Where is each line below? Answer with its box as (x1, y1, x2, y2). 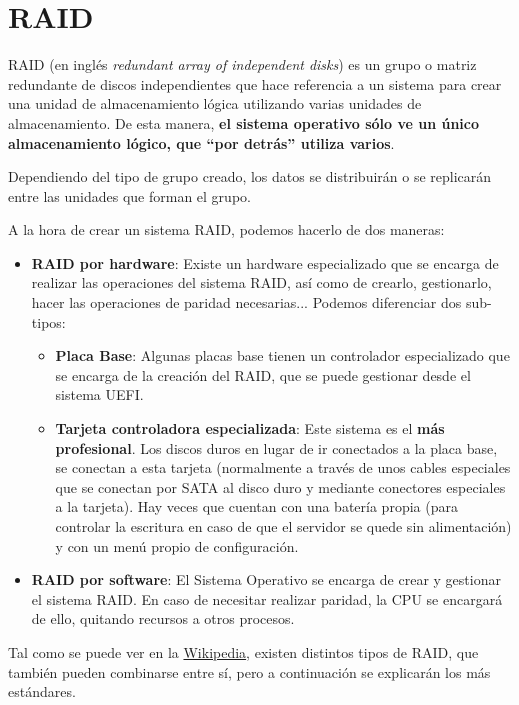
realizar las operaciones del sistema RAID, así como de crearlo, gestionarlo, (31, 272, 492, 293)
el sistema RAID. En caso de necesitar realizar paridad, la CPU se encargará (31, 588, 503, 609)
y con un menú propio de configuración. (55, 535, 299, 556)
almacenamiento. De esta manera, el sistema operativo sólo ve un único (8, 112, 480, 133)
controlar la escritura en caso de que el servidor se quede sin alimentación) (55, 516, 512, 536)
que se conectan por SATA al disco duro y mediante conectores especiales (55, 476, 506, 497)
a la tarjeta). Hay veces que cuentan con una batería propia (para (55, 496, 458, 517)
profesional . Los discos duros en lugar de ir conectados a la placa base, (55, 437, 498, 458)
